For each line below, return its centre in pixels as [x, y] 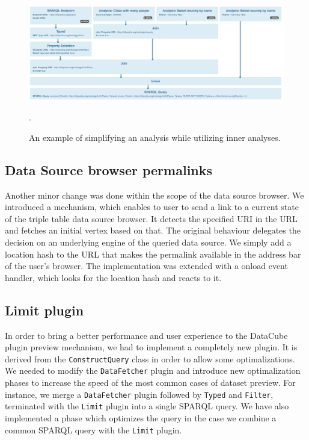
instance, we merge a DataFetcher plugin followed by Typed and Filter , [139, 394]
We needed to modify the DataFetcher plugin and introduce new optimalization [153, 370]
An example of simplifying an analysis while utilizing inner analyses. [155, 137]
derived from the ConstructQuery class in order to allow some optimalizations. [150, 358]
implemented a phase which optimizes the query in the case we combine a [141, 417]
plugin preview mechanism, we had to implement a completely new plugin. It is [151, 347]
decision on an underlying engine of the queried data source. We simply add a [148, 242]
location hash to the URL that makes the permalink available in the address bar [153, 254]
